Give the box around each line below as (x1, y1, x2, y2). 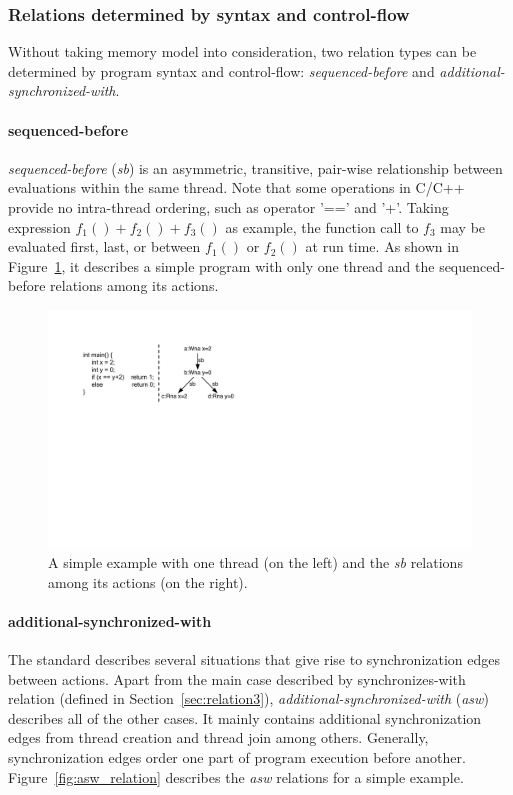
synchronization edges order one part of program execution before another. (8, 747, 466, 767)
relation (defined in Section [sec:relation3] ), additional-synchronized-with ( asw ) (8, 688, 489, 709)
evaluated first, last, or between (8, 236, 201, 257)
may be (440, 216, 486, 237)
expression (8, 216, 71, 237)
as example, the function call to (225, 216, 419, 237)
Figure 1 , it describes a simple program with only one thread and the (8, 255, 435, 276)
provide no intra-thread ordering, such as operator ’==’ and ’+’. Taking (8, 196, 449, 217)
